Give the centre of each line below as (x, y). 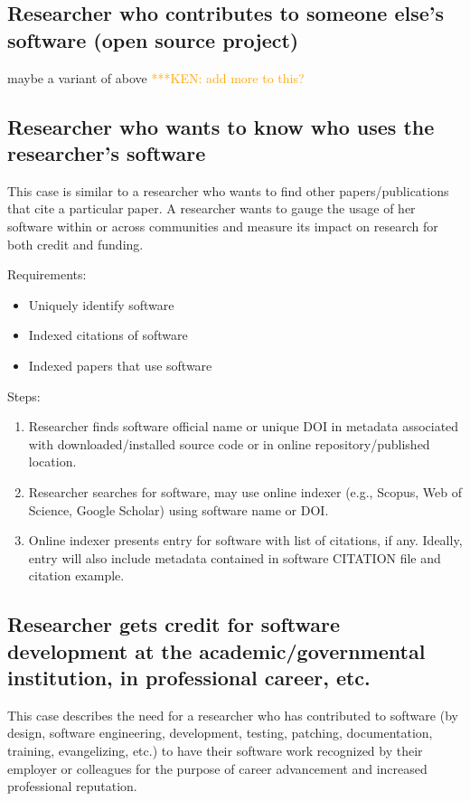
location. (52, 462)
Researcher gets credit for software (174, 624)
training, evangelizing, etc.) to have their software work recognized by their (215, 751)
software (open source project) (153, 39)
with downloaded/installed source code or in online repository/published (229, 443)
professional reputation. (72, 786)
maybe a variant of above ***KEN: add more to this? (156, 77)
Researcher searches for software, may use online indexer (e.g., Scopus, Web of (245, 491)
